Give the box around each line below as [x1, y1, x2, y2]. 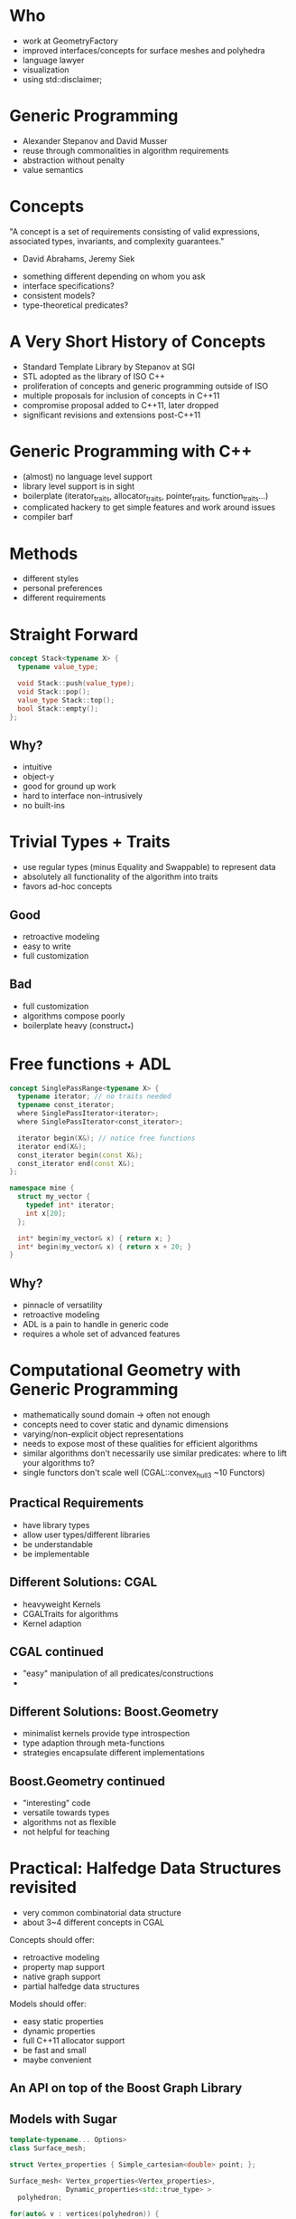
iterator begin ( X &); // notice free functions [17, 1133, 196, 1143]
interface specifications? [22, 280, 115, 291]
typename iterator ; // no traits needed [17, 1092, 171, 1101]
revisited [9, 1878, 77, 1898]
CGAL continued [9, 1644, 104, 1659]
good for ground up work [22, 780, 116, 792]
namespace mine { [9, 1183, 75, 1193]
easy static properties [22, 2015, 104, 2026]
